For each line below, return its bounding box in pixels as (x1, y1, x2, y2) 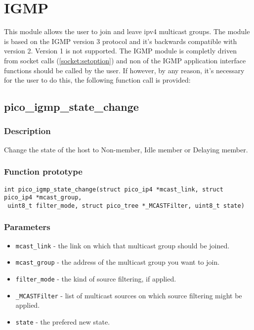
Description (4, 125, 51, 137)
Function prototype (4, 165, 83, 178)
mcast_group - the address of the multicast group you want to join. (15, 257, 220, 267)
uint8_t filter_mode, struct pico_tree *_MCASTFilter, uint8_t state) (7, 202, 245, 209)
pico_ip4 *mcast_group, (4, 194, 82, 201)
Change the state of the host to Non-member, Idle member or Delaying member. (4, 144, 248, 154)
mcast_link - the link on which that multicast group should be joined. (15, 240, 230, 250)
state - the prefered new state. (15, 316, 110, 327)
